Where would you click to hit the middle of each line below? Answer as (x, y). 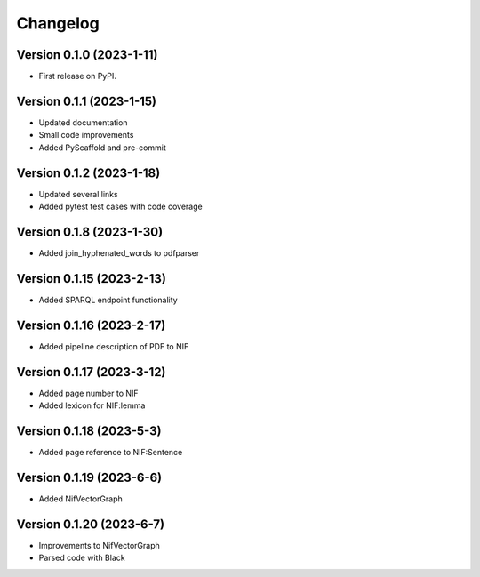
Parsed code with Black (82, 558)
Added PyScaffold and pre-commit (102, 148)
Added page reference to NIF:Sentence (111, 452)
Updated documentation (83, 122)
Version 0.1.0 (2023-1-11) (87, 55)
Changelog (58, 23)
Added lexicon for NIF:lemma (92, 405)
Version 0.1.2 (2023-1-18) (88, 173)
